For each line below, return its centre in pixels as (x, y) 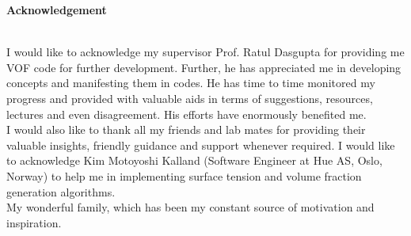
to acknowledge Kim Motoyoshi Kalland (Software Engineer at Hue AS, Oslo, (194, 160)
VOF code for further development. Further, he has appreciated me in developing (204, 67)
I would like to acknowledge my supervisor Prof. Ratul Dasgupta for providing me (205, 52)
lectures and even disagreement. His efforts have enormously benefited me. (186, 114)
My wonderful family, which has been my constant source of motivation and (190, 207)
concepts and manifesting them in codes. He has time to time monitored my (191, 83)
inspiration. (34, 222)
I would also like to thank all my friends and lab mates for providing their (186, 129)
